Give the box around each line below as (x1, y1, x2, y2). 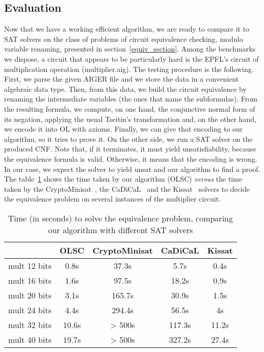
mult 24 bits (8, 304, 51, 316)
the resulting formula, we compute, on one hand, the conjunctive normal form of (4, 103, 255, 114)
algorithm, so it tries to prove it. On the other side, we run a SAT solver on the (4, 133, 253, 144)
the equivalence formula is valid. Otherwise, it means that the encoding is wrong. (4, 153, 257, 164)
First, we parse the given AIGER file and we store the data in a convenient (4, 73, 239, 84)
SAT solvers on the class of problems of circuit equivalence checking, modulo (4, 33, 243, 44)
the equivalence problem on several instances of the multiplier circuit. (4, 193, 221, 204)
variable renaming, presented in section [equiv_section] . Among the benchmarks (4, 43, 256, 54)
